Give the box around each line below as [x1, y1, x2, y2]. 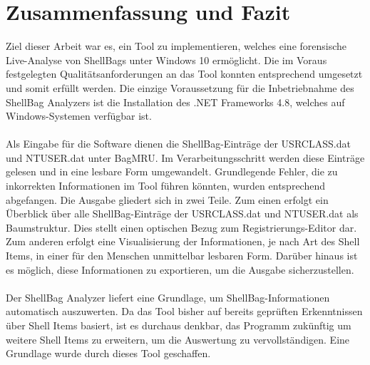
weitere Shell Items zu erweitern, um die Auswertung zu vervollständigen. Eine [6, 331, 350, 346]
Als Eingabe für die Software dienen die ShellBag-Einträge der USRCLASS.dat [6, 136, 351, 151]
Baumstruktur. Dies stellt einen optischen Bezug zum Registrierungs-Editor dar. [6, 220, 357, 235]
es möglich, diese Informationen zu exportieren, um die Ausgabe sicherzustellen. [6, 262, 354, 277]
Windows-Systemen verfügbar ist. [6, 108, 152, 123]
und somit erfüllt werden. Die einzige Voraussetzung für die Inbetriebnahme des [6, 80, 354, 95]
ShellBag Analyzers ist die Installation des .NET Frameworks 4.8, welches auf [6, 94, 345, 109]
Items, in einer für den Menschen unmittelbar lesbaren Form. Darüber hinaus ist [6, 248, 358, 263]
